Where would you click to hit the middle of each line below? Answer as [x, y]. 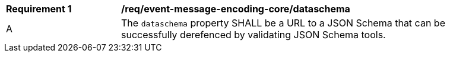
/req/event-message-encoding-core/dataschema [236, 9]
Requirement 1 [39, 9]
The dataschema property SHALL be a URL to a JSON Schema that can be [283, 23]
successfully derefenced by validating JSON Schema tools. [253, 35]
